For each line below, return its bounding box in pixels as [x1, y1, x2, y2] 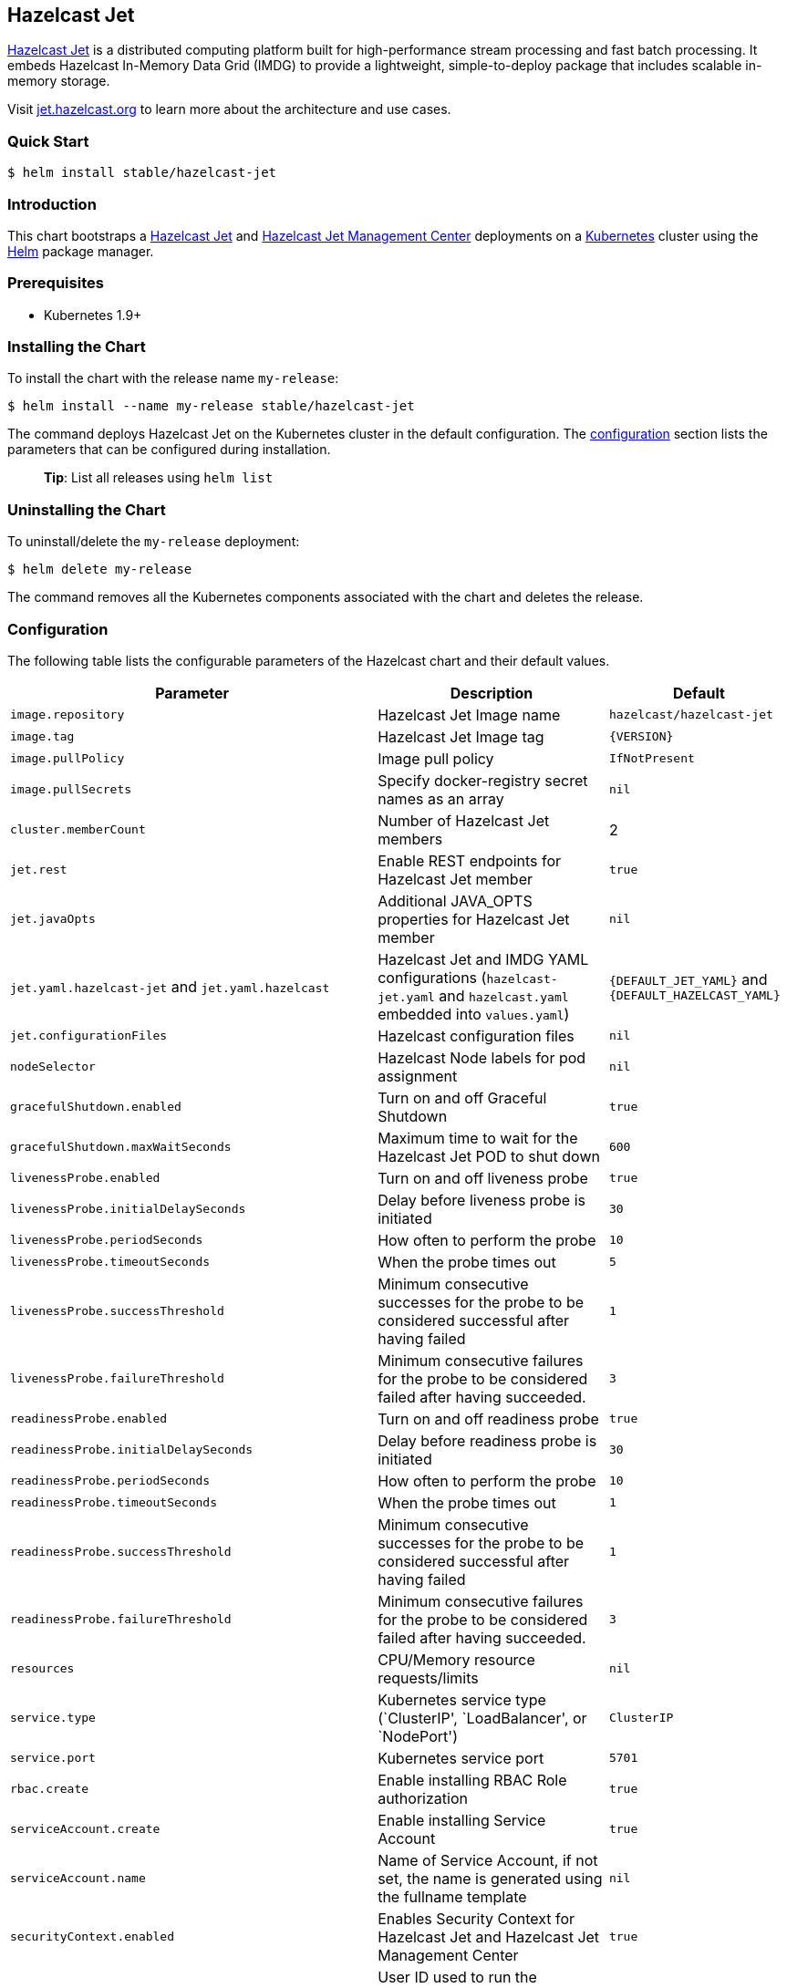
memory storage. [7, 73, 110, 89]
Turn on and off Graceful [378, 1088, 547, 1107]
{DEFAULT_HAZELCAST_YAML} [608, 989, 781, 1003]
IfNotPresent [608, 751, 695, 766]
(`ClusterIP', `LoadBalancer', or [378, 1708, 587, 1727]
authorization [378, 1788, 468, 1807]
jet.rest [10, 863, 67, 877]
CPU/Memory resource [378, 1650, 535, 1669]
